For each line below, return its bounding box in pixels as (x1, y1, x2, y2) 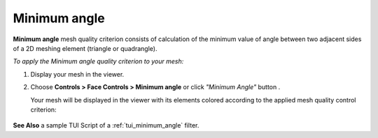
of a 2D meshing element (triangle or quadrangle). (13, 44, 157, 52)
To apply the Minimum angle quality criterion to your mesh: (13, 57, 184, 66)
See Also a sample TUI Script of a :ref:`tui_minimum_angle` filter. (13, 121, 199, 130)
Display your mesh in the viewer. (30, 70, 125, 78)
